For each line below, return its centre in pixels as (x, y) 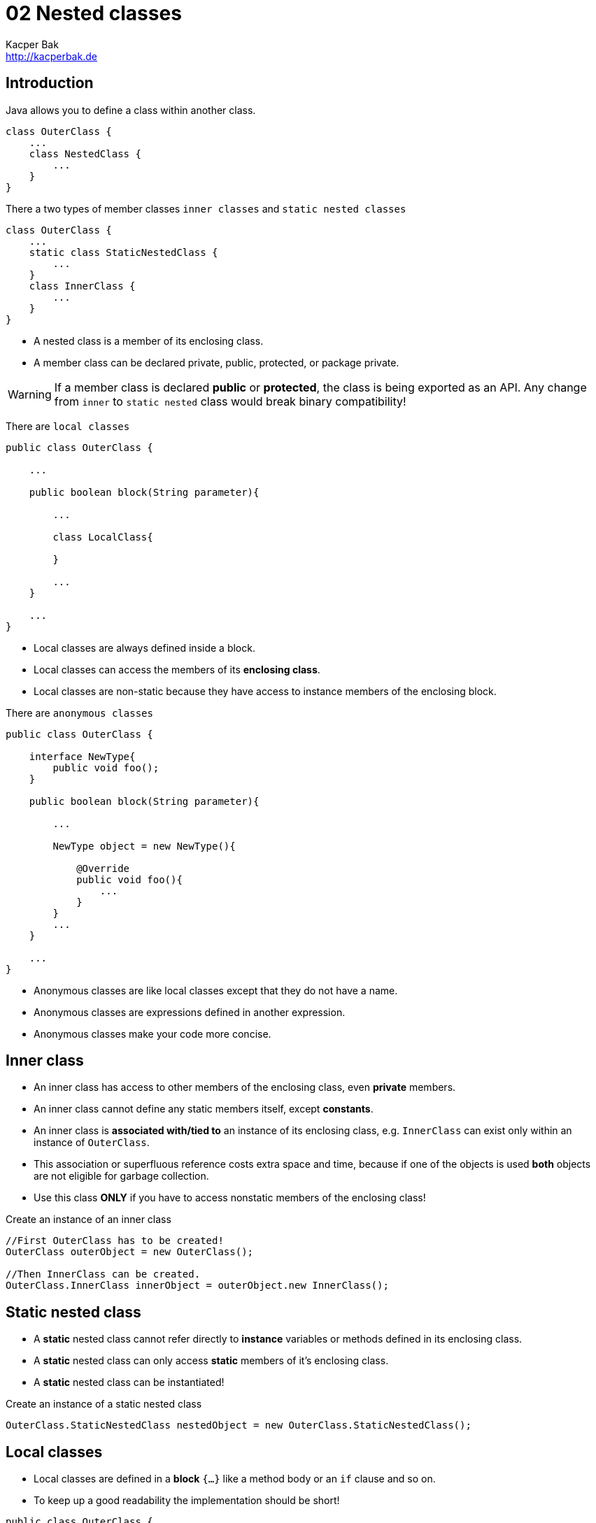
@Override (103, 868)
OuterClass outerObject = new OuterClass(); (130, 1252)
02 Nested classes (94, 13)
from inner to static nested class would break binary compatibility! (230, 401)
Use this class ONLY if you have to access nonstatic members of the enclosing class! (230, 1198)
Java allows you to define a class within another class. (131, 110)
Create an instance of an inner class (88, 1220)
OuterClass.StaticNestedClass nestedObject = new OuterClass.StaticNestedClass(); (239, 1425)
